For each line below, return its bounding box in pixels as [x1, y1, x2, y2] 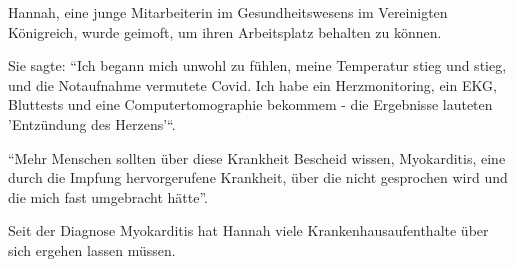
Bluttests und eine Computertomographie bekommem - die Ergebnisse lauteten [8, 94, 493, 115]
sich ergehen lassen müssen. [8, 239, 176, 260]
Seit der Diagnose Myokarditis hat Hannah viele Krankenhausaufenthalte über [8, 220, 489, 241]
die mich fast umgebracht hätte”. [8, 186, 208, 207]
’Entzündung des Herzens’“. [8, 113, 176, 134]
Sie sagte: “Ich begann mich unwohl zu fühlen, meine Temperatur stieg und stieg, [8, 55, 507, 76]
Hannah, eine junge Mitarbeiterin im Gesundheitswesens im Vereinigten [8, 2, 448, 22]
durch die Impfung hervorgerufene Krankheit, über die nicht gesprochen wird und [8, 167, 508, 188]
